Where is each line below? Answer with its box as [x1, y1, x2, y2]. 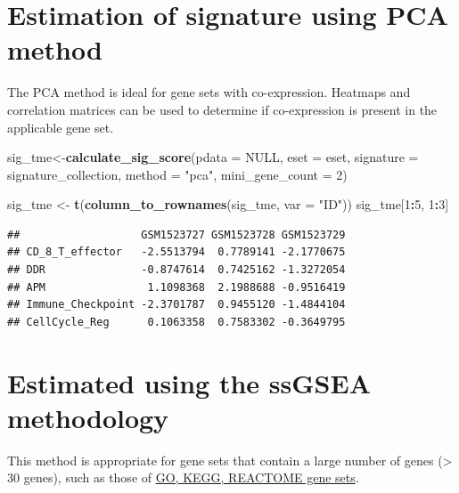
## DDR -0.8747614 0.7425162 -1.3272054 [7, 263, 346, 277]
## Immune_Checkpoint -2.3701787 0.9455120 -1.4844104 [7, 298, 346, 311]
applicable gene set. [7, 117, 114, 136]
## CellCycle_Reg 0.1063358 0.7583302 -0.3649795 [7, 315, 346, 328]
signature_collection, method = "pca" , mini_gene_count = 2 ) [7, 165, 348, 183]
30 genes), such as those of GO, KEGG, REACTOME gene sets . [7, 468, 359, 487]
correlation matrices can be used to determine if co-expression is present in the [7, 100, 438, 118]
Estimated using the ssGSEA [7, 364, 371, 400]
